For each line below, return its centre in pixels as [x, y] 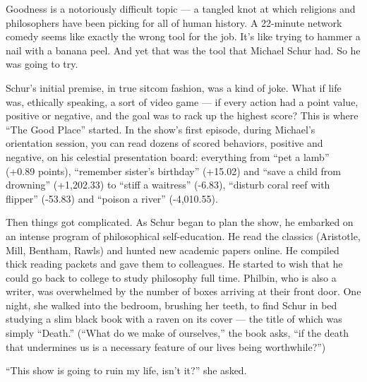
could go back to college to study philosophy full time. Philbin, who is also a [171, 277]
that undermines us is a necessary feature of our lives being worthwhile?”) [166, 346]
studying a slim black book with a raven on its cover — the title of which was [174, 319]
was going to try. [42, 64]
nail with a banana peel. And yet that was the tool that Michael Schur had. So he [183, 50]
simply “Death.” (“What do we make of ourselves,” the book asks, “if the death [177, 333]
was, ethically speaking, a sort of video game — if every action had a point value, [182, 101]
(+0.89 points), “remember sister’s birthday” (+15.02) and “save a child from [174, 171]
